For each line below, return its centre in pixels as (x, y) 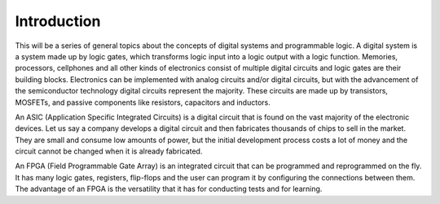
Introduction (58, 21)
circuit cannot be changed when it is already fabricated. (109, 151)
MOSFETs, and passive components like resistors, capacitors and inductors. (143, 102)
